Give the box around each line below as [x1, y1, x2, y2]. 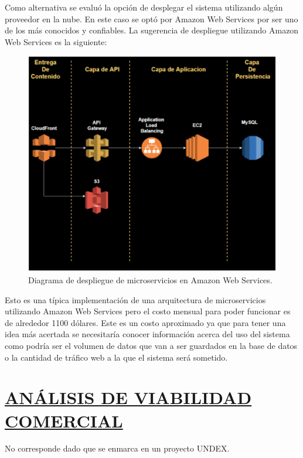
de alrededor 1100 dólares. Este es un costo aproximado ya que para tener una [5, 316, 286, 328]
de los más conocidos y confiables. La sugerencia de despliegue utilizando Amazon [5, 24, 299, 36]
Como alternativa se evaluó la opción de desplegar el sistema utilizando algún [5, 1, 283, 13]
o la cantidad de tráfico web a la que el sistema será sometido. [5, 351, 228, 363]
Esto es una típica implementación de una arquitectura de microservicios [5, 293, 266, 306]
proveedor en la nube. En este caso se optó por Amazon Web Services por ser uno [5, 12, 298, 25]
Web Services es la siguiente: [5, 35, 107, 48]
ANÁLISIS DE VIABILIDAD [5, 385, 252, 409]
